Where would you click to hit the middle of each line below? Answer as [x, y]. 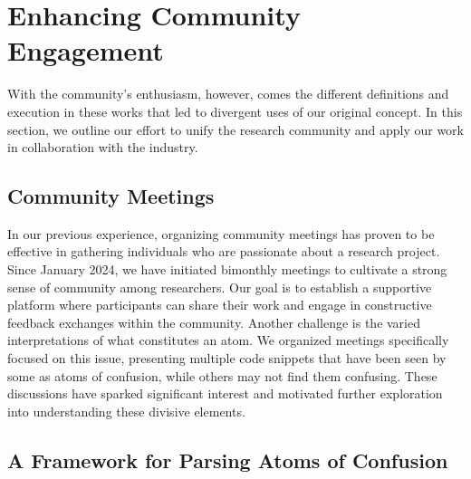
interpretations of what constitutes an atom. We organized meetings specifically [228, 340]
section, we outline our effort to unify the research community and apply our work [235, 129]
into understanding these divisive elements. [126, 411]
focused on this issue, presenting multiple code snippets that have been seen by [227, 358]
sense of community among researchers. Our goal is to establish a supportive [220, 287]
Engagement [86, 50]
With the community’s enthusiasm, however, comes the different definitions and [228, 94]
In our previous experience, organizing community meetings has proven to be [221, 233]
